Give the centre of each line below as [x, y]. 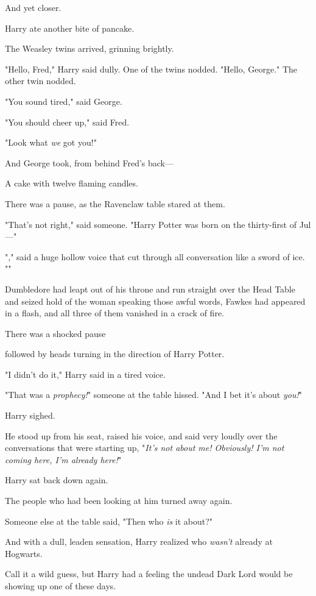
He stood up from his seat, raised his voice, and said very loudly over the [141, 435]
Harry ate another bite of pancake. [70, 28]
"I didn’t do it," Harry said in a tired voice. [85, 374]
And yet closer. [33, 7]
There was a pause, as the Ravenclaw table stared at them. [115, 203]
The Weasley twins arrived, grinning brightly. [90, 48]
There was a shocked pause [55, 333]
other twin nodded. [40, 81]
